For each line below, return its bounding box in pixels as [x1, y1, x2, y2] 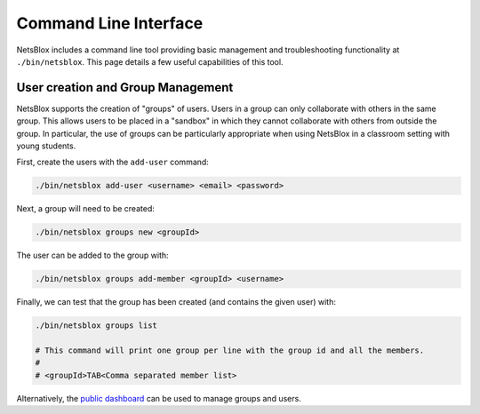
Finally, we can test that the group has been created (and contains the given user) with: [16, 297, 337, 307]
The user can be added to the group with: [16, 250, 169, 261]
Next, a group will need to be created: [16, 203, 155, 214]
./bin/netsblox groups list [35, 321, 157, 330]
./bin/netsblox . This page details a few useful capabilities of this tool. [16, 56, 284, 67]
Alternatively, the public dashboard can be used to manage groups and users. [16, 393, 301, 403]
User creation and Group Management [16, 80, 234, 95]
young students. [16, 140, 76, 151]
